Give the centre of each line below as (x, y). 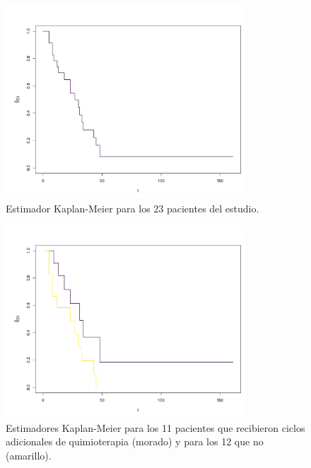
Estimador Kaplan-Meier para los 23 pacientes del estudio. (133, 208)
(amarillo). (29, 456)
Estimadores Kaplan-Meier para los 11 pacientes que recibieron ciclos (155, 427)
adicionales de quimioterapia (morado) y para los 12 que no (135, 441)
